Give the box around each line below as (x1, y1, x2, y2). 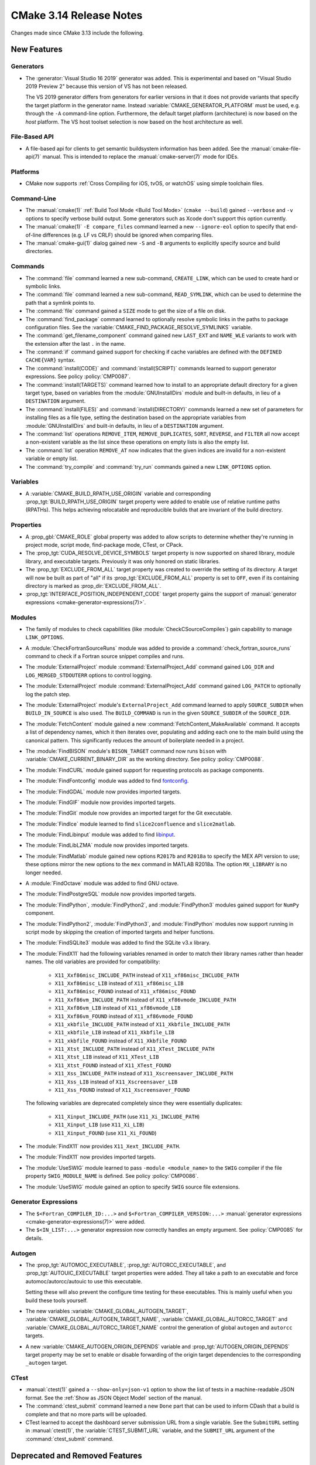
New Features (11, 45, 63, 54)
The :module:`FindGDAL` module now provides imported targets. (25, 788, 181, 795)
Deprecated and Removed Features (11, 1450, 143, 1460)
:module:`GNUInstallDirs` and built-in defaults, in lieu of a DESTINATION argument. (25, 422, 225, 429)
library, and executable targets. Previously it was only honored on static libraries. (25, 557, 221, 565)
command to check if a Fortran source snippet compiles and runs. (25, 653, 184, 660)
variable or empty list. (25, 455, 78, 462)
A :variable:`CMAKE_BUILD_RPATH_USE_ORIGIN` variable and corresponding (25, 490, 211, 497)
